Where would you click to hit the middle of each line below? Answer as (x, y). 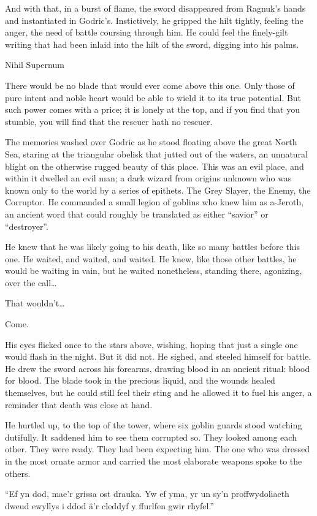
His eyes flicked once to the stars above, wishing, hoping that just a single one (151, 344)
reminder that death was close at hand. (79, 404)
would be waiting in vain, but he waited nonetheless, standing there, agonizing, (154, 271)
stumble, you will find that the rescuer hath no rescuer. (109, 121)
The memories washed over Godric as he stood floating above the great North (151, 142)
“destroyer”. (27, 226)
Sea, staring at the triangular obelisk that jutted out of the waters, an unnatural (156, 154)
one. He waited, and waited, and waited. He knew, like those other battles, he (151, 258)
